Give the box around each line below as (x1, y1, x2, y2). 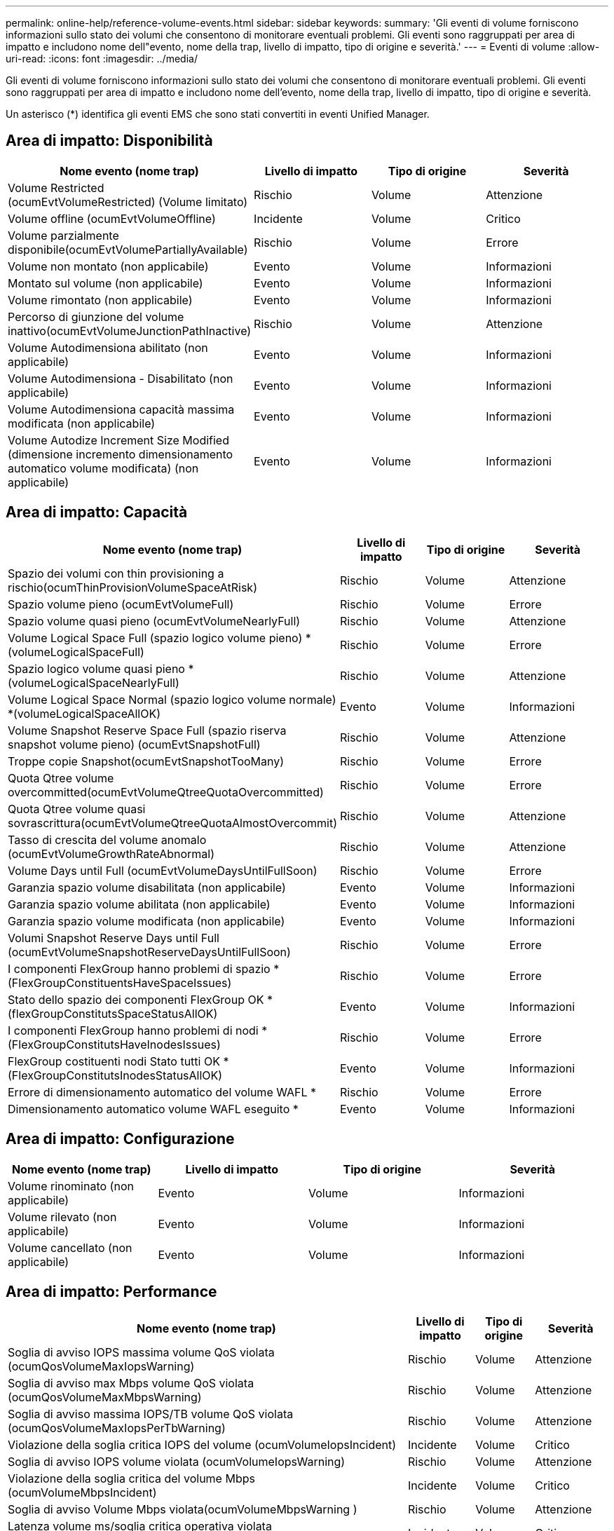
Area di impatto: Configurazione (6, 1130, 235, 1148)
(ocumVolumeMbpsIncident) (8, 1485, 157, 1500)
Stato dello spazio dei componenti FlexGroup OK (8, 992, 264, 1007)
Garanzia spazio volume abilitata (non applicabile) (8, 897, 271, 911)
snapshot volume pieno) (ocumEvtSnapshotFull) (8, 737, 261, 751)
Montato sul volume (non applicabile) (8, 275, 203, 290)
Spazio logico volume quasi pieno (8, 661, 185, 676)
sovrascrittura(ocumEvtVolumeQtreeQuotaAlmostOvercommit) (8, 815, 337, 830)
